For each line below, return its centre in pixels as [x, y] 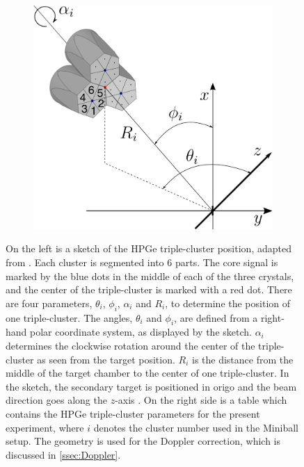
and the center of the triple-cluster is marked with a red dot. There [149, 289]
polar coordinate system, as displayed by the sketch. [141, 332]
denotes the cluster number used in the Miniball [196, 427]
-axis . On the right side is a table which [201, 400]
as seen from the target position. [106, 359]
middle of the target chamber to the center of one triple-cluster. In [147, 373]
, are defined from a [216, 317]
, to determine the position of [228, 303]
